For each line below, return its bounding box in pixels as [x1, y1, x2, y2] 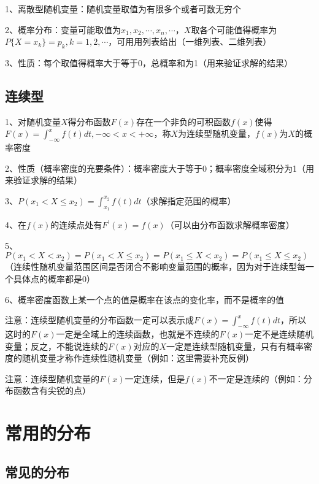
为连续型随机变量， [178, 127, 256, 140]
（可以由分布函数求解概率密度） [165, 218, 294, 231]
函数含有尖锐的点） [13, 384, 91, 397]
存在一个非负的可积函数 [136, 115, 231, 128]
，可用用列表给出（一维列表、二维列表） [108, 35, 272, 48]
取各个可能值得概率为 [191, 23, 277, 36]
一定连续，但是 [125, 372, 185, 385]
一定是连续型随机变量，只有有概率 [166, 339, 304, 352]
